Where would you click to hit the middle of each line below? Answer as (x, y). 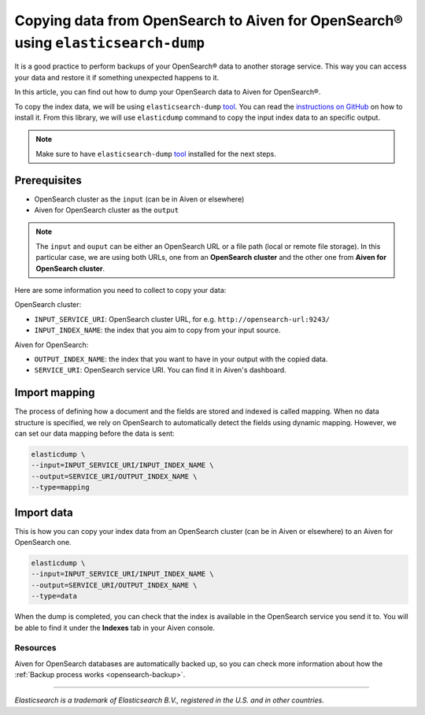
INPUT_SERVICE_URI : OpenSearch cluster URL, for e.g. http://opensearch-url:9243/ (182, 319)
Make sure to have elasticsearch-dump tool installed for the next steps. (156, 154)
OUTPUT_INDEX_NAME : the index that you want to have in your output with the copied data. (181, 359)
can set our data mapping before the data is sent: (94, 433)
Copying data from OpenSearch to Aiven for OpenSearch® (209, 20)
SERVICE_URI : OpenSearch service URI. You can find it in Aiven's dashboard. (160, 370)
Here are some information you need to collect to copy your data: (120, 290)
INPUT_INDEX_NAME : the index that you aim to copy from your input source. (157, 330)
